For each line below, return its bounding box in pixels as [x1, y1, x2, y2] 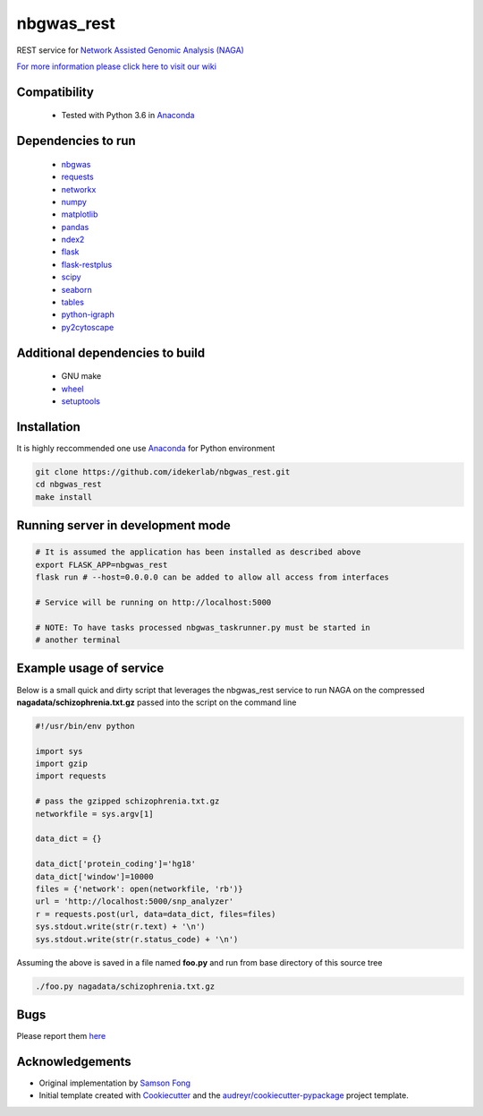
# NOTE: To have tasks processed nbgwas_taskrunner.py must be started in [35, 622, 371, 632]
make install [35, 492, 93, 502]
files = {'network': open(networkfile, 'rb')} [35, 883, 243, 894]
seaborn [61, 284, 93, 295]
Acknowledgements [16, 1053, 131, 1069]
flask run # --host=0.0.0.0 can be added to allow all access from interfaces [35, 572, 389, 582]
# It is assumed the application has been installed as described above [35, 547, 361, 557]
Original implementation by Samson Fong [38, 1077, 191, 1088]
